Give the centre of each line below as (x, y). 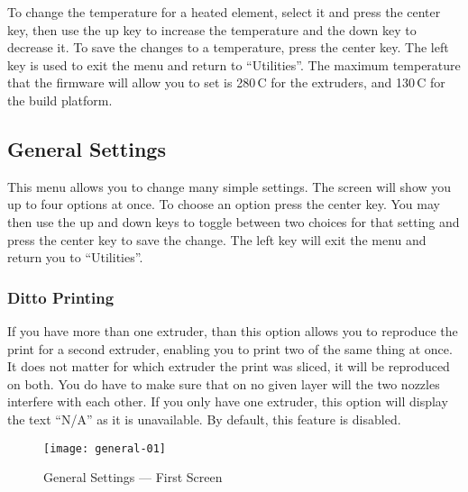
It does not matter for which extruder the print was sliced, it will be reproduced (229, 366)
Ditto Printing (61, 297)
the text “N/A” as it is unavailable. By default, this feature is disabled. (204, 419)
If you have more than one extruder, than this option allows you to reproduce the (233, 330)
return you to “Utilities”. (75, 257)
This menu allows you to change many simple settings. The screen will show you (229, 186)
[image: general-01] (105, 448)
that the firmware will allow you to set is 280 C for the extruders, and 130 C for (226, 82)
